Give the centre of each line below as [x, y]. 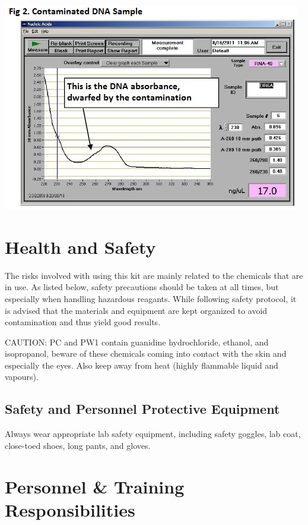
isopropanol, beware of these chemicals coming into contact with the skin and [146, 353]
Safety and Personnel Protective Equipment [142, 409]
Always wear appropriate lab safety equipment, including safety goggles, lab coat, [153, 434]
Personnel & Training [95, 486]
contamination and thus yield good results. [83, 322]
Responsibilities [70, 509]
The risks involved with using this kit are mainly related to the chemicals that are [154, 275]
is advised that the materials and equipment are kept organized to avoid [136, 310]
